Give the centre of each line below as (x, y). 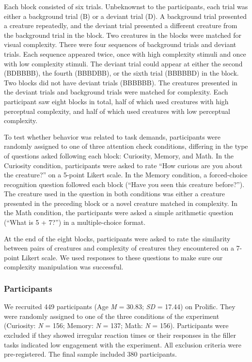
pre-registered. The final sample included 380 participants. (91, 354)
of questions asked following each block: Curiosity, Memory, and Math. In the (119, 155)
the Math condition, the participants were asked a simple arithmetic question (119, 212)
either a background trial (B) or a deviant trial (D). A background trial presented (125, 16)
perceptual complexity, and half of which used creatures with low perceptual (117, 111)
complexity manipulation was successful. (64, 267)
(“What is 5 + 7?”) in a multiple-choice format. (75, 222)
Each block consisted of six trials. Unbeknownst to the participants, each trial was (126, 6)
